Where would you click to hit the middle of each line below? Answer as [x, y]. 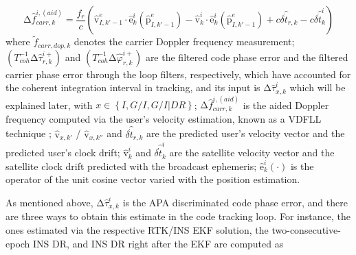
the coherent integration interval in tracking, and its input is [133, 87]
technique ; [29, 133]
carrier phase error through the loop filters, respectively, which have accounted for [178, 74]
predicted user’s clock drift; [63, 153]
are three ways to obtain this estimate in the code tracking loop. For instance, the [178, 216]
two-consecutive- [306, 230]
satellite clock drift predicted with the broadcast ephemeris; [131, 166]
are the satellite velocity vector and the [252, 153]
